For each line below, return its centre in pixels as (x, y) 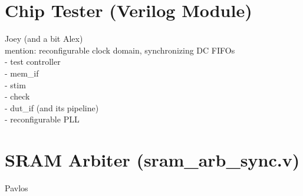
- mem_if (22, 73)
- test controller (33, 62)
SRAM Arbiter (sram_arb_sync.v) (152, 160)
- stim (15, 84)
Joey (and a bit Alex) (44, 39)
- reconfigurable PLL (42, 119)
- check (17, 96)
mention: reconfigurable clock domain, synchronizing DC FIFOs (120, 50)
